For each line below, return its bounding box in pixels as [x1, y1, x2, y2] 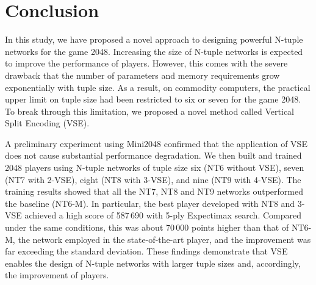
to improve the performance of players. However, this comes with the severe [5, 57, 288, 70]
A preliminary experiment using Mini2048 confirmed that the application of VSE [5, 137, 307, 150]
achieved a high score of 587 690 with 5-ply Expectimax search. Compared [24, 209, 301, 222]
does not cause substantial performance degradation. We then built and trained [5, 149, 302, 162]
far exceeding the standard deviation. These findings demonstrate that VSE [5, 245, 288, 258]
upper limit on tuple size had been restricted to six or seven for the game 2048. [5, 93, 301, 106]
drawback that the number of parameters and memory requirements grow [5, 68, 280, 81]
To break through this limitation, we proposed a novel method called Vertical [5, 104, 294, 117]
